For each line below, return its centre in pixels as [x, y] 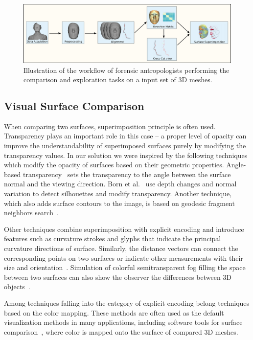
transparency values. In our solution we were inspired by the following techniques [126, 155]
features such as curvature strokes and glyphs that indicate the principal [113, 238]
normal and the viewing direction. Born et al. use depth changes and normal [120, 184]
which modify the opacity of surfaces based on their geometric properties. [114, 165]
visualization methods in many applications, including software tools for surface [123, 322]
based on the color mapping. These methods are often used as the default [114, 312]
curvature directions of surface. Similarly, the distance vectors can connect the [121, 248]
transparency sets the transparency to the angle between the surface [127, 174]
